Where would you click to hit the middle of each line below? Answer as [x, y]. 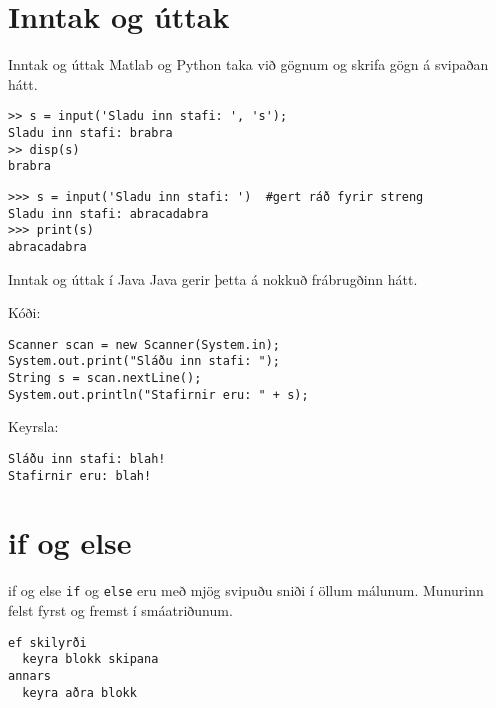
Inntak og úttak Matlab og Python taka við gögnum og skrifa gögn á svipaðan [248, 64]
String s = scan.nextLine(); [105, 378]
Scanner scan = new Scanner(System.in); [144, 344]
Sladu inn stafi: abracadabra [108, 213]
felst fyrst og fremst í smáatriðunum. [120, 610]
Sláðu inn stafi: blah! [87, 458]
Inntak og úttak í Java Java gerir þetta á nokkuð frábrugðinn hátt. [213, 278]
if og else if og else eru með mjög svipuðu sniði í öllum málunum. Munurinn [246, 590]
